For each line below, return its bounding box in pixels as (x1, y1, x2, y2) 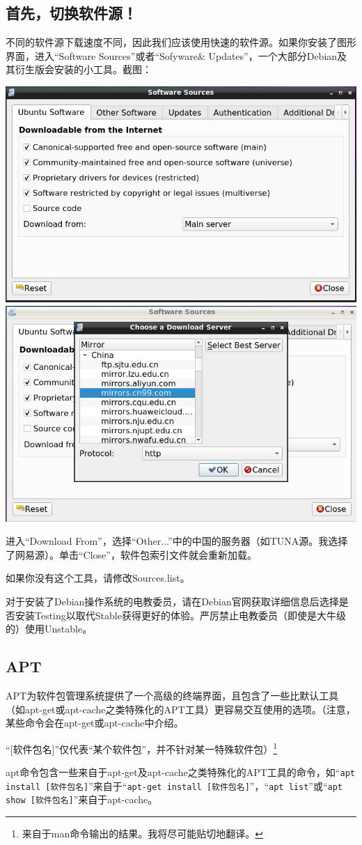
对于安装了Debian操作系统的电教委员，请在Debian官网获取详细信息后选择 (6, 594, 339, 609)
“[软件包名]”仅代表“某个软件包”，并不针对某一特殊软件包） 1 (6, 739, 278, 756)
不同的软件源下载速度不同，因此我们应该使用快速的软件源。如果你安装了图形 (6, 35, 356, 49)
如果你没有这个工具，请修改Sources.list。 (6, 571, 190, 585)
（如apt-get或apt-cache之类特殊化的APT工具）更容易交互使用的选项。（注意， (6, 701, 356, 716)
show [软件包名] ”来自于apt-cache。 (6, 792, 158, 807)
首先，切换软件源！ (6, 2, 137, 24)
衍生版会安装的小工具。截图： (15, 62, 152, 77)
